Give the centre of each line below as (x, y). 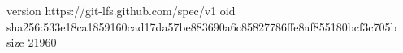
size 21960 (32, 42)
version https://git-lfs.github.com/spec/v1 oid (121, 10)
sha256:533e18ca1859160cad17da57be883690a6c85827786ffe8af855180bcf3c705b (202, 26)
